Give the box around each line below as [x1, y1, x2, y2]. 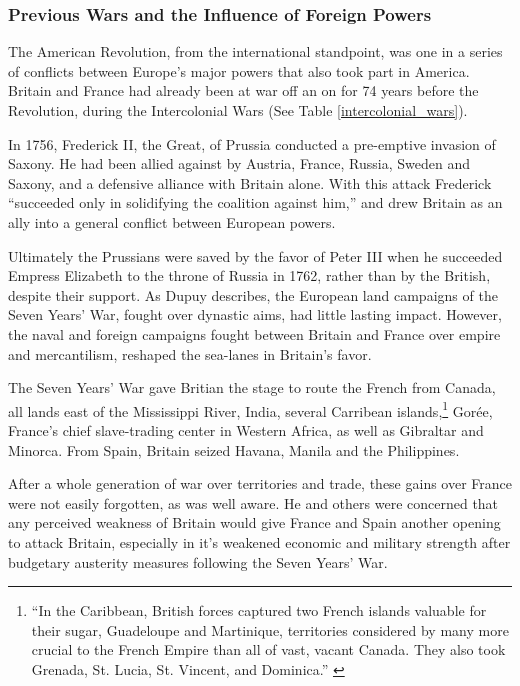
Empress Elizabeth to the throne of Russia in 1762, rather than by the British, [8, 265, 491, 286]
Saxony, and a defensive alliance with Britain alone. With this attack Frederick [8, 172, 492, 193]
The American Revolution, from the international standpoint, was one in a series [8, 41, 503, 62]
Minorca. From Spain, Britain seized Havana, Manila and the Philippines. [8, 439, 460, 460]
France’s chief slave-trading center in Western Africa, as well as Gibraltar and [8, 419, 484, 440]
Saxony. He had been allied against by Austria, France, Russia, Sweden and [8, 153, 471, 174]
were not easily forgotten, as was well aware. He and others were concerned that [8, 492, 499, 513]
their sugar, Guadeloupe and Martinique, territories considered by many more [31, 619, 509, 640]
